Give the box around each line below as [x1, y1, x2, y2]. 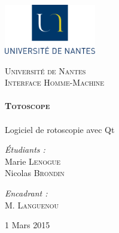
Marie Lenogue [5, 155, 61, 167]
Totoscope [5, 99, 50, 112]
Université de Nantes [5, 64, 86, 77]
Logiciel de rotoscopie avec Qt [5, 123, 115, 135]
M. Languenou [5, 198, 59, 211]
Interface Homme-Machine [5, 76, 105, 89]
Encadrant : [5, 187, 48, 199]
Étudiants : [5, 143, 45, 156]
